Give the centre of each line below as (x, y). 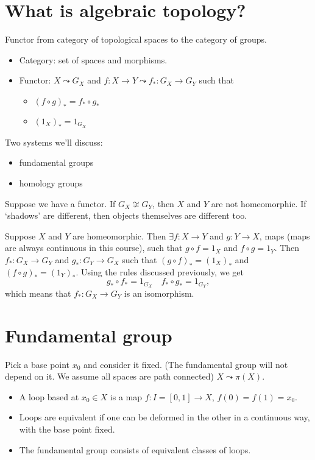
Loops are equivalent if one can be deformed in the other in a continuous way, (165, 417)
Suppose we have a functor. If (60, 203)
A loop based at (49, 396)
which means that (38, 293)
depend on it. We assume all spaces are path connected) (109, 376)
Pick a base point (37, 364)
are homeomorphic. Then (119, 235)
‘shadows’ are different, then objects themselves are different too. (126, 215)
